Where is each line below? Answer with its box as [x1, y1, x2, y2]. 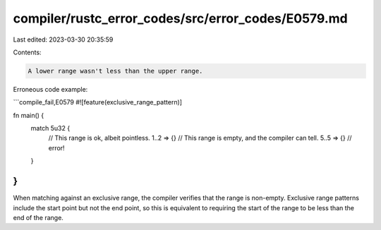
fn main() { [13, 111, 44, 119]
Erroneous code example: [13, 85, 88, 93]
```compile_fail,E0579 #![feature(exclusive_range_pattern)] [13, 98, 183, 107]
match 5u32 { [30, 124, 71, 133]
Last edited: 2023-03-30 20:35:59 [13, 35, 114, 44]
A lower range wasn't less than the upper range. [28, 67, 203, 75]
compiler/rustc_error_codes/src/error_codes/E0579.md [13, 11, 349, 26]
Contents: [13, 48, 42, 56]
